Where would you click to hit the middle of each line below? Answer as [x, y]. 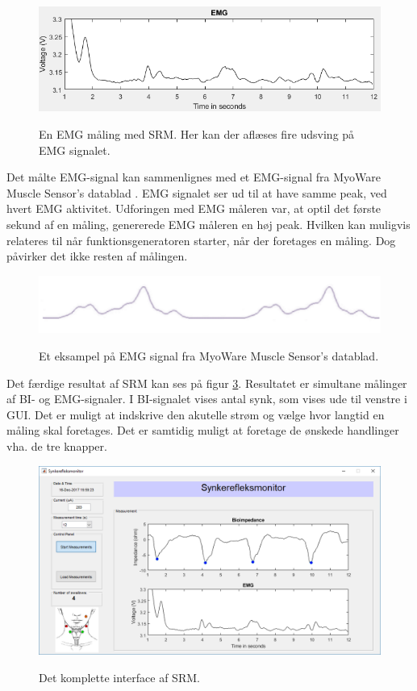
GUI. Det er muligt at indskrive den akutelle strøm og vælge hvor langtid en [196, 414]
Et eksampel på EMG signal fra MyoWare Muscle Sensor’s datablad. [209, 356]
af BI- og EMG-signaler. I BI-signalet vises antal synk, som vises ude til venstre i [207, 399]
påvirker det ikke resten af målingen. [97, 256]
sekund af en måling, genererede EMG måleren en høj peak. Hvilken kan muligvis [208, 225]
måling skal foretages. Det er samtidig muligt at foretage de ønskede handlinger [203, 430]
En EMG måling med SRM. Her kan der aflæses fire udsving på [197, 134]
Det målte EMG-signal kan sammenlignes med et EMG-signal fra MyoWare [194, 177]
